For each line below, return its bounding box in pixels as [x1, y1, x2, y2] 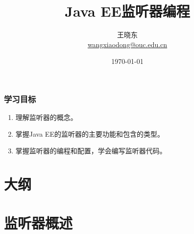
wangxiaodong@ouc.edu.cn [87, 39, 168, 49]
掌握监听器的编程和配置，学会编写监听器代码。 [15, 145, 167, 155]
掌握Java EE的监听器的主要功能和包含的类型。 [15, 128, 164, 139]
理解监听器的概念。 [15, 112, 77, 122]
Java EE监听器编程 [65, 1, 190, 21]
